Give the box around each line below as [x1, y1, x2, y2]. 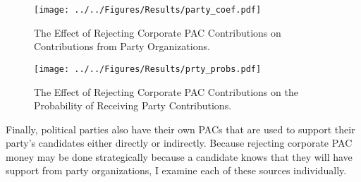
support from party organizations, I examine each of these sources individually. [6, 163, 347, 178]
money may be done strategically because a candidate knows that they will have [6, 149, 353, 164]
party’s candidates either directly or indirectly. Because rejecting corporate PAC [6, 135, 353, 150]
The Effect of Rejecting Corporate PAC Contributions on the [34, 84, 298, 99]
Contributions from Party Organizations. [34, 39, 210, 54]
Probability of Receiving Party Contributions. [34, 98, 232, 113]
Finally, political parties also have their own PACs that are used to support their [6, 121, 355, 136]
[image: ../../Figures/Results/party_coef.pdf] [34, 5, 262, 15]
